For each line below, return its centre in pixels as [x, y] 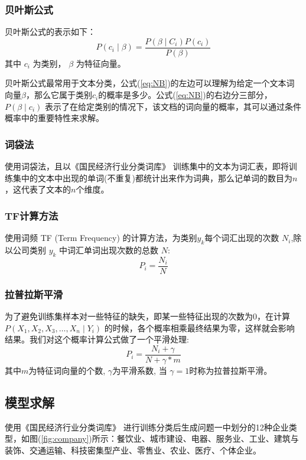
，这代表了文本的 [38, 189]
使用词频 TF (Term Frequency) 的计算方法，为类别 [101, 238]
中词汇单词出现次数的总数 [109, 249]
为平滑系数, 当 [140, 370]
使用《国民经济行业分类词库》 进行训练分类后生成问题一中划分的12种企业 [147, 427]
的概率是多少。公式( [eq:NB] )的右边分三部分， [185, 95]
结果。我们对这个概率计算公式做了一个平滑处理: [97, 339]
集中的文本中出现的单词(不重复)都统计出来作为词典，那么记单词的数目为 [152, 177]
